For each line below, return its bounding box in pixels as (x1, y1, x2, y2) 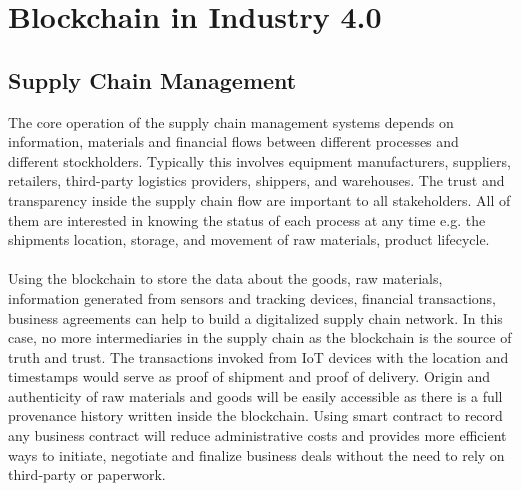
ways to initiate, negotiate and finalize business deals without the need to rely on (8, 444, 505, 465)
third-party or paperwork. (8, 464, 166, 485)
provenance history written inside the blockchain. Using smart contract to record (8, 405, 503, 426)
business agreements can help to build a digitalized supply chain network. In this (8, 307, 503, 328)
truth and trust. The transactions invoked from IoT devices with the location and (8, 346, 509, 367)
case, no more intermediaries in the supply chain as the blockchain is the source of (8, 327, 512, 348)
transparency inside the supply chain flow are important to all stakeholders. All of (8, 189, 511, 210)
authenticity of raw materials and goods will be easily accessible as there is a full (8, 385, 503, 406)
